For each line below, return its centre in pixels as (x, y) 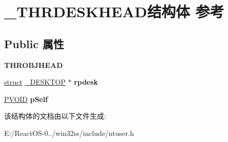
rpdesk (86, 82)
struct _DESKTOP (35, 82)
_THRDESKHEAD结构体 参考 (114, 11)
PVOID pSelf (26, 99)
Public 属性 (34, 43)
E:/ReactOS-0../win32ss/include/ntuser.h (69, 133)
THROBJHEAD (33, 65)
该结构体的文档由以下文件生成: (55, 116)
